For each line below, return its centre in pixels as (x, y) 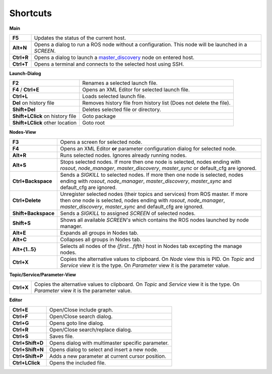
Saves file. (62, 336)
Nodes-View (23, 132)
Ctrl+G (21, 323)
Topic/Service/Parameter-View (43, 275)
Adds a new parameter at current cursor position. (108, 356)
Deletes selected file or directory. (122, 110)
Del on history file (33, 103)
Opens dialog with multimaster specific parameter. (109, 343)
